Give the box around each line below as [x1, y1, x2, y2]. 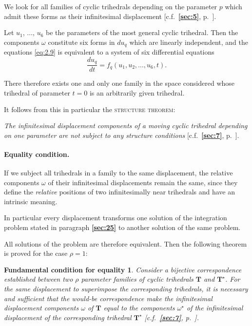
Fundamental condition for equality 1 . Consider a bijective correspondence [4, 264, 242, 274]
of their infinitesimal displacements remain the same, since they [48, 177, 238, 187]
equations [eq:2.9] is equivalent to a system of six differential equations [4, 47, 214, 57]
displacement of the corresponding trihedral [4, 312, 132, 322]
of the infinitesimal [186, 303, 243, 313]
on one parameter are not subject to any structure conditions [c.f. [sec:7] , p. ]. [4, 130, 239, 140]
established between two [4, 274, 73, 284]
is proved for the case [4, 248, 68, 258]
